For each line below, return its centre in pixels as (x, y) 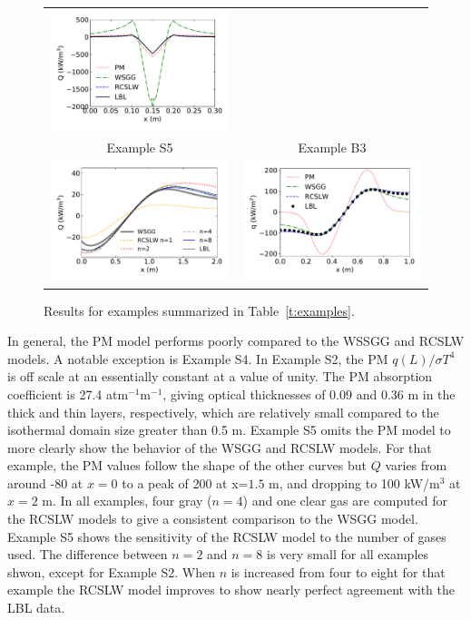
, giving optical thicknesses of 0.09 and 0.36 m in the (309, 394)
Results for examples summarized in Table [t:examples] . (199, 310)
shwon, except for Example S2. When (111, 571)
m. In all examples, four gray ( (127, 501)
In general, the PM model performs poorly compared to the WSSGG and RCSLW (236, 341)
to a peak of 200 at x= (185, 482)
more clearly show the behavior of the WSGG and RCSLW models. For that (220, 447)
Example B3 (332, 147)
